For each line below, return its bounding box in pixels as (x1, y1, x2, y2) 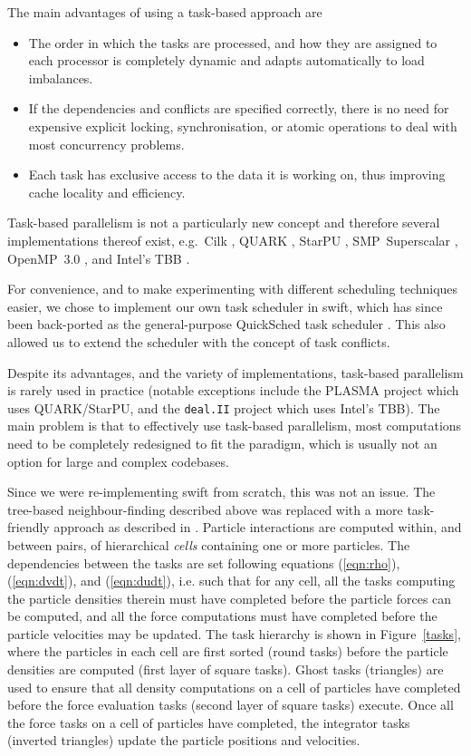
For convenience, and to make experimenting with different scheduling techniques (7, 279, 458, 298)
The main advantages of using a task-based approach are (7, 3, 322, 21)
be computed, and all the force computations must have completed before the (7, 606, 437, 625)
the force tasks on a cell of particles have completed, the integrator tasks (7, 712, 410, 732)
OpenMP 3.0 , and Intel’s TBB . (7, 248, 190, 267)
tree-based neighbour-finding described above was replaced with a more (7, 499, 403, 519)
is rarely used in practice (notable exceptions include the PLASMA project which (7, 381, 459, 400)
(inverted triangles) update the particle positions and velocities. (7, 731, 360, 750)
